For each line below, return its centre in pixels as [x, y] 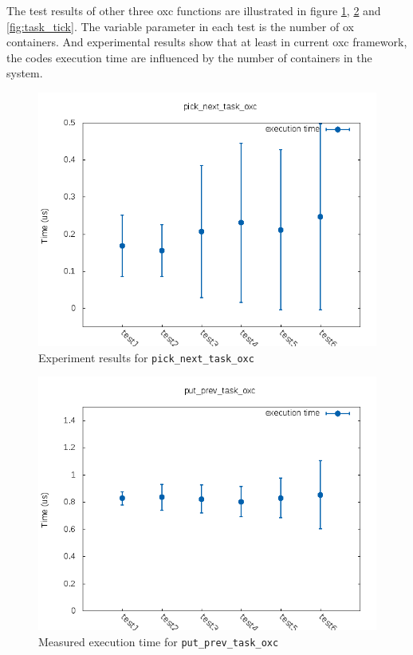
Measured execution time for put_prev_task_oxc [159, 641]
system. [25, 73]
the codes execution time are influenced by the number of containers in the [189, 57]
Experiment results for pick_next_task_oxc [146, 357]
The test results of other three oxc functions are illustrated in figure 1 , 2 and [194, 10]
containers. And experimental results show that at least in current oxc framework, [207, 42]
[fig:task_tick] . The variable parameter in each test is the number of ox [180, 26]
